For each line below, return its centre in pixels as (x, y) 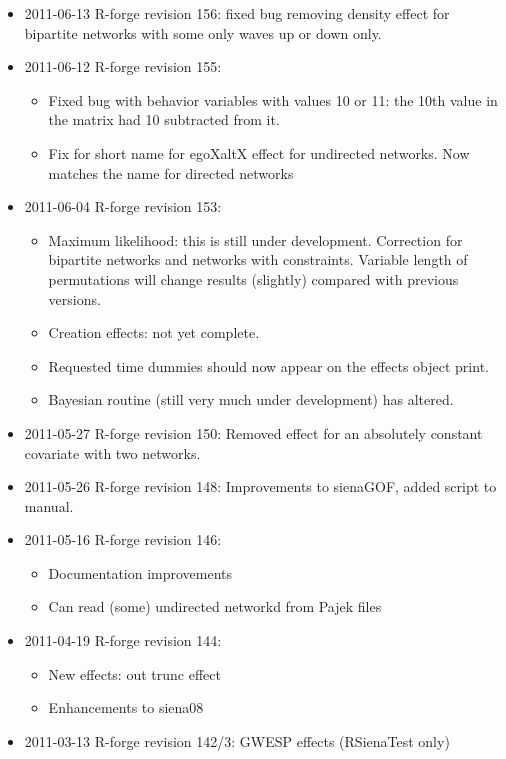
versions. (74, 298)
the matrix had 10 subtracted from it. (164, 119)
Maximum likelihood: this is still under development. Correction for (255, 239)
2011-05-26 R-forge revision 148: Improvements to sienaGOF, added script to (260, 486)
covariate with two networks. (112, 452)
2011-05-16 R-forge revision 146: (123, 539)
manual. (49, 505)
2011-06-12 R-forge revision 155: (123, 66)
